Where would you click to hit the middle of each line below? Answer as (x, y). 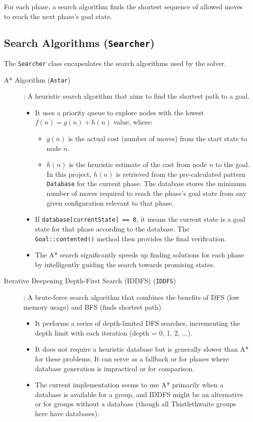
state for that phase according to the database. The (112, 228)
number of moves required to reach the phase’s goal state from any (147, 193)
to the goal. (233, 164)
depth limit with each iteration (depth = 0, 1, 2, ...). (114, 332)
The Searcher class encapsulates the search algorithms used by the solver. (115, 63)
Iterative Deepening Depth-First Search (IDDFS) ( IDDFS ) (90, 281)
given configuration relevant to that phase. (110, 202)
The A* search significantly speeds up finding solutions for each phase (139, 255)
